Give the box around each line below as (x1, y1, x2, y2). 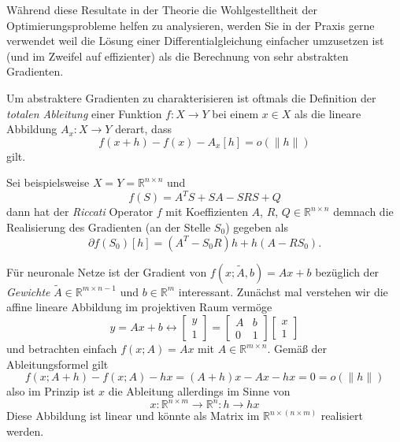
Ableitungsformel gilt (6, 355, 109, 372)
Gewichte (6, 283, 50, 299)
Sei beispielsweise (6, 174, 90, 191)
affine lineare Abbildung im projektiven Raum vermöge (6, 299, 272, 315)
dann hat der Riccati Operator (6, 203, 154, 220)
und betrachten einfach (6, 340, 117, 357)
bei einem (212, 105, 259, 121)
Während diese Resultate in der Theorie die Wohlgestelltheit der (6, 2, 317, 17)
